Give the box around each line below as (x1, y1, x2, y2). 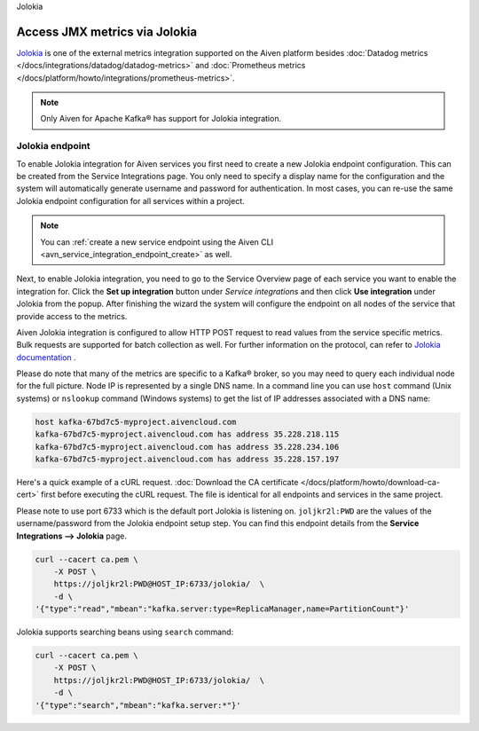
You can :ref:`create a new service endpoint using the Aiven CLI (40, 236, 274, 248)
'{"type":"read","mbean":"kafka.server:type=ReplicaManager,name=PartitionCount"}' (35, 604, 410, 614)
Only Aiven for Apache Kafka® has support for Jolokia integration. (40, 114, 282, 124)
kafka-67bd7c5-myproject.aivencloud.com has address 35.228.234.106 (35, 442, 340, 452)
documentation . (16, 351, 77, 363)
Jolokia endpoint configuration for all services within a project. (16, 195, 246, 206)
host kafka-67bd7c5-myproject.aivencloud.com (35, 417, 237, 427)
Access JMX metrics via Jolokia (16, 24, 198, 39)
